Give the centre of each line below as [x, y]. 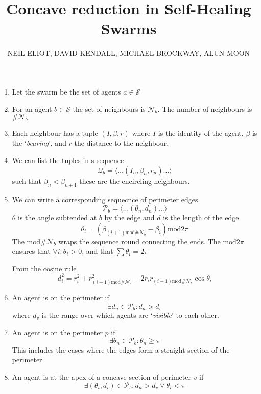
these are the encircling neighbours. [135, 181]
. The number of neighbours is [205, 109]
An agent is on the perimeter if [61, 298]
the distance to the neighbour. [122, 143]
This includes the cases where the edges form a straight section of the [121, 349]
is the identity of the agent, [201, 133]
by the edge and [129, 217]
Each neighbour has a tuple [55, 133]
